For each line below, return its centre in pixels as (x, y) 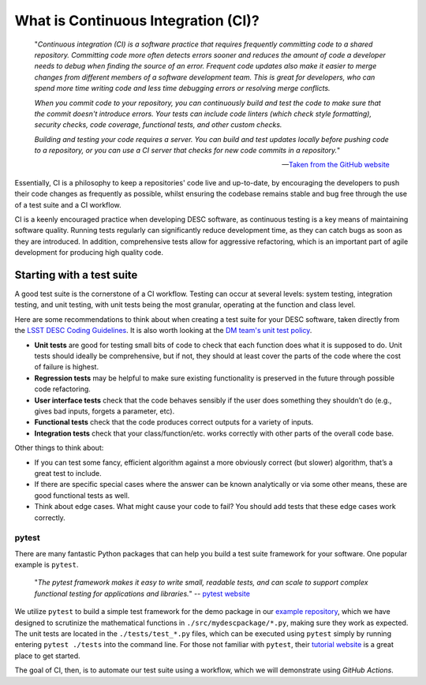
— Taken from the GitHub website (335, 165)
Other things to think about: (59, 448)
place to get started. (47, 656)
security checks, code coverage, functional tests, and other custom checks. (158, 125)
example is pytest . (47, 565)
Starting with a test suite (76, 275)
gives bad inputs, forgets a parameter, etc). (105, 411)
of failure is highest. (66, 367)
